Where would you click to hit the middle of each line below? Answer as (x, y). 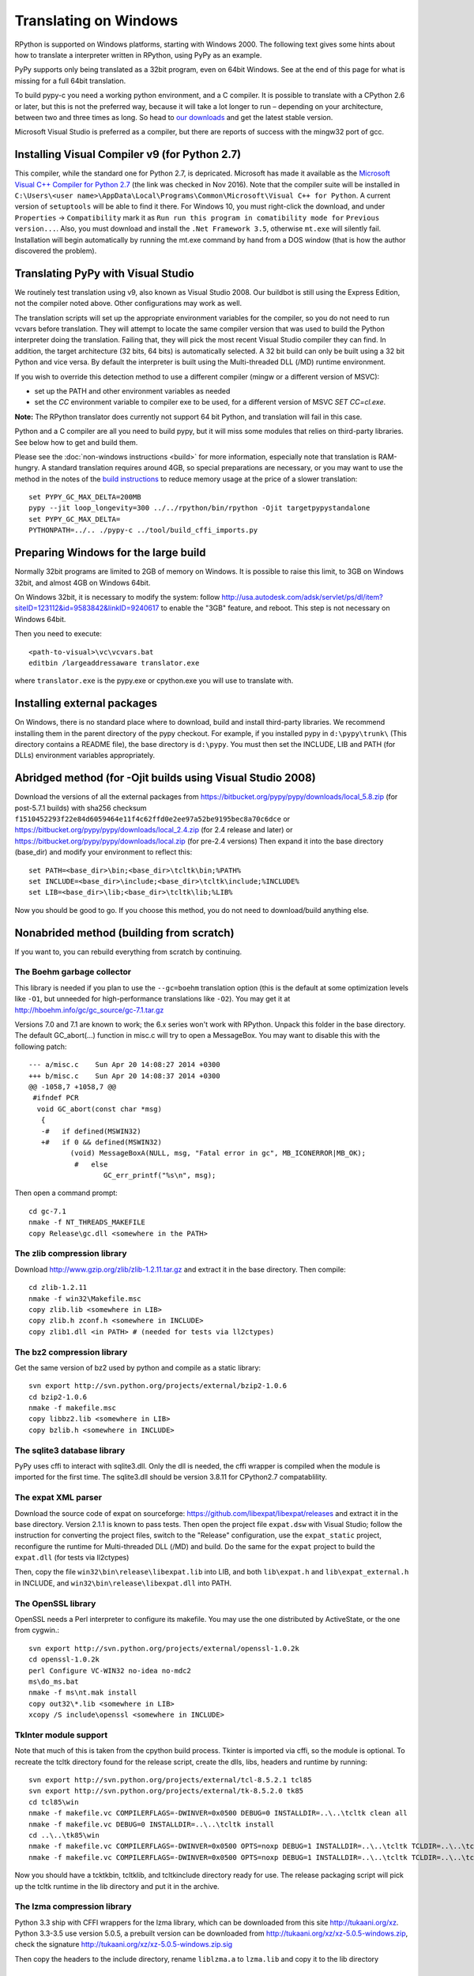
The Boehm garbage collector (73, 972)
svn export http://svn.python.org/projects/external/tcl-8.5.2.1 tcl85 (170, 1780)
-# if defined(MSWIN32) (91, 1131)
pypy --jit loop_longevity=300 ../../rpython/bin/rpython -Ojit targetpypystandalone (199, 508)
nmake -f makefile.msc (73, 1408)
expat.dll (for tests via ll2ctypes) (72, 1558)
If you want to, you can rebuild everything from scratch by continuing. (128, 952)
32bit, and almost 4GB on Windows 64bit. (83, 583)
